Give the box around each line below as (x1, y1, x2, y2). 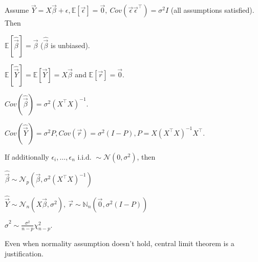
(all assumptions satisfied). (170, 5, 254, 15)
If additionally (5, 151, 49, 162)
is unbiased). (50, 39, 90, 50)
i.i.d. (77, 154, 92, 161)
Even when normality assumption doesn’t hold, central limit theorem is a (5, 238, 234, 249)
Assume (5, 5, 29, 15)
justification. (5, 248, 44, 259)
